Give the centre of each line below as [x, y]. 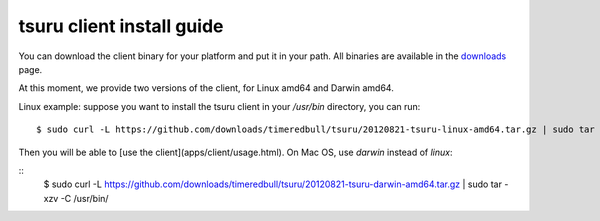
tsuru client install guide [121, 26]
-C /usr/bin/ [84, 198]
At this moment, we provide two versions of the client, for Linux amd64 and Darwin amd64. [206, 88]
